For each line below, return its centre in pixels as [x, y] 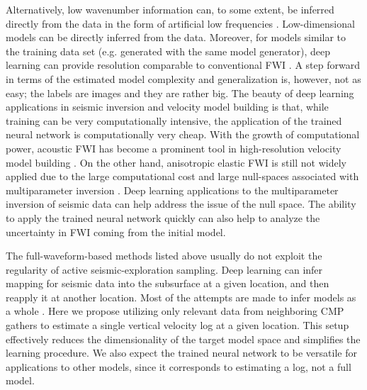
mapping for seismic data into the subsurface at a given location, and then [168, 283]
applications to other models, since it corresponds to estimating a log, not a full [179, 366]
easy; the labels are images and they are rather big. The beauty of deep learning [180, 93]
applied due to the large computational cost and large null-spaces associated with [182, 176]
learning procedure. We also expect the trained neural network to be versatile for [181, 353]
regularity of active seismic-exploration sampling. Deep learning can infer [164, 269]
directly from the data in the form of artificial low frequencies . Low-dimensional [180, 23]
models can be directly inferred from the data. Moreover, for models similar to [176, 37]
